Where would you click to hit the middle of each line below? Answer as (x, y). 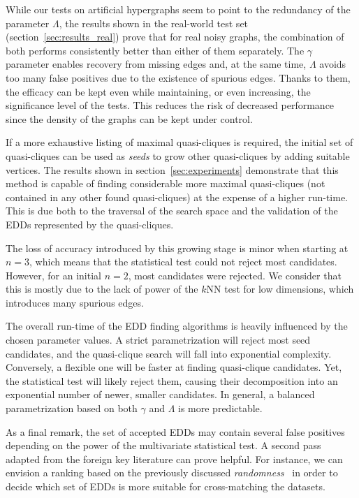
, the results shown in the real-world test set (154, 23)
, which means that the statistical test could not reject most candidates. (183, 262)
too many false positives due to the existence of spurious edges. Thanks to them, (178, 77)
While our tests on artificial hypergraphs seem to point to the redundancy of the (178, 9)
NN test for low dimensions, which (280, 289)
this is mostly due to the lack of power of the (102, 289)
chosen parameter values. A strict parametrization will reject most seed (158, 340)
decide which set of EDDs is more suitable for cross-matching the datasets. (166, 486)
